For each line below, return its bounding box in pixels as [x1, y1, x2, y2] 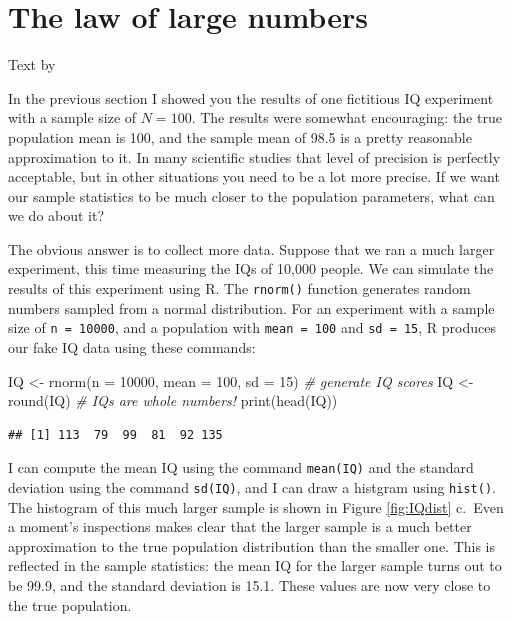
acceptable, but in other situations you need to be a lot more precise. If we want [8, 166, 500, 187]
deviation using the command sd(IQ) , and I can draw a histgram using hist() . [8, 477, 496, 497]
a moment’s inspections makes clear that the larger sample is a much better [8, 516, 472, 537]
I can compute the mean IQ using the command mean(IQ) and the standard [8, 457, 474, 478]
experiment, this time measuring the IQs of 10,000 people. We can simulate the [8, 258, 494, 279]
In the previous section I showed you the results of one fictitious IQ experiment [8, 87, 494, 108]
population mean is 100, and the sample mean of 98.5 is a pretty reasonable [8, 126, 472, 147]
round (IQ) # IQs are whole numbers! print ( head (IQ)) [8, 390, 338, 411]
